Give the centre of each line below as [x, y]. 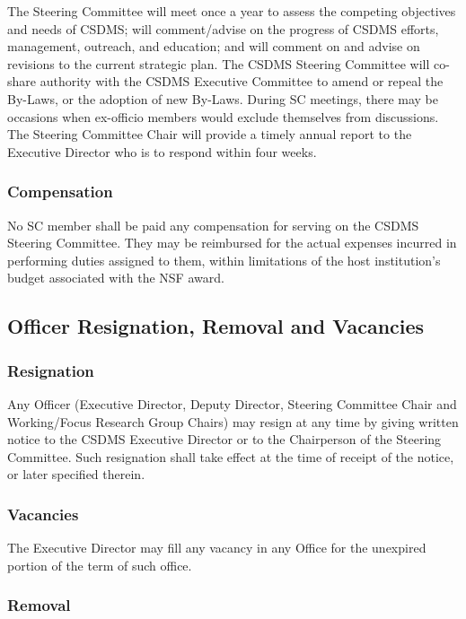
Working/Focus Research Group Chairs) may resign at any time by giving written [233, 421]
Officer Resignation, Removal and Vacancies [216, 326]
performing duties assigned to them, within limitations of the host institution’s [224, 260]
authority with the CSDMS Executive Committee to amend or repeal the [242, 81]
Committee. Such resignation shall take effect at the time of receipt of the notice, [231, 456]
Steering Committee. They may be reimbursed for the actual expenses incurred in [232, 243]
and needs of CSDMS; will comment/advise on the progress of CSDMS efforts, [223, 28]
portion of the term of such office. [100, 565]
